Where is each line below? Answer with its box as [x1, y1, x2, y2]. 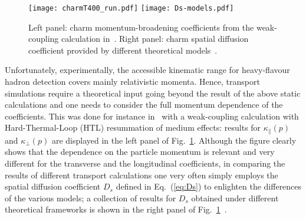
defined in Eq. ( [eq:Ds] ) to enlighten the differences [116, 180, 302, 193]
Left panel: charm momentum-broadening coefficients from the [28, 21, 254, 33]
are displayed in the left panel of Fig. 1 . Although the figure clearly [51, 134, 297, 146]
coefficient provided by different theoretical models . [28, 44, 218, 56]
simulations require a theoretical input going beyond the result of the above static [5, 87, 301, 99]
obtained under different [191, 191, 279, 204]
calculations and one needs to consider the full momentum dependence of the [5, 98, 283, 111]
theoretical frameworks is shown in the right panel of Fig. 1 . [5, 203, 227, 215]
